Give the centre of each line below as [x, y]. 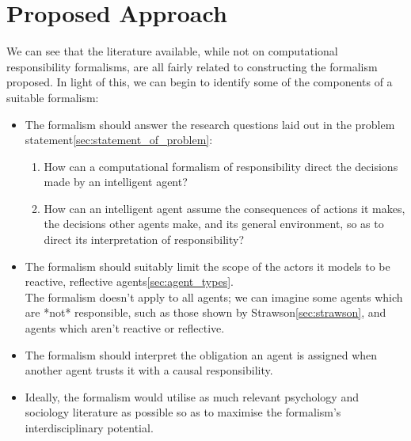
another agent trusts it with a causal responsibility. [149, 370]
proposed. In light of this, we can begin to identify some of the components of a [200, 82]
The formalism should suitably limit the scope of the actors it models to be [207, 266]
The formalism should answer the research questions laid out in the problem [210, 124]
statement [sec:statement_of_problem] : [119, 140]
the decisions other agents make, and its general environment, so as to [214, 224]
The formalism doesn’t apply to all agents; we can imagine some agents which [214, 297]
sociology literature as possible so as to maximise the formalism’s [183, 412]
